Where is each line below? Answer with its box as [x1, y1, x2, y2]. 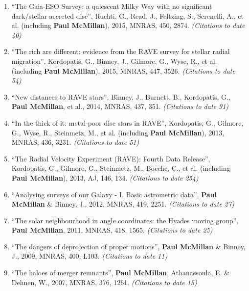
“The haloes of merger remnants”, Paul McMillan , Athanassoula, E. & [11, 267, 229, 278]
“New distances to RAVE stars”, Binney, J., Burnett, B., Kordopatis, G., [11, 91, 230, 102]
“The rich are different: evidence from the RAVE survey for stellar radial [11, 46, 230, 56]
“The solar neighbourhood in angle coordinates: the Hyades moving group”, [11, 215, 238, 225]
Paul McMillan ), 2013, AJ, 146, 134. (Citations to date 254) [11, 172, 199, 183]
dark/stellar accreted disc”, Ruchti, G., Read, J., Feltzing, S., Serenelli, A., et [11, 10, 244, 21]
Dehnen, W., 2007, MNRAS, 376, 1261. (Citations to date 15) [11, 277, 197, 287]
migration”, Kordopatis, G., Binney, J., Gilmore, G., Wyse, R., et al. [11, 55, 217, 66]
